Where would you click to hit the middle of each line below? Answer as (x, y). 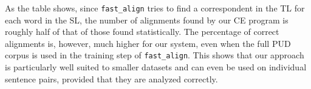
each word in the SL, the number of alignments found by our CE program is (147, 20)
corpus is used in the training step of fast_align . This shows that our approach (155, 55)
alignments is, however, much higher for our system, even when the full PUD (148, 43)
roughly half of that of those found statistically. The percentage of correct (142, 32)
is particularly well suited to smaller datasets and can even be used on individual (156, 67)
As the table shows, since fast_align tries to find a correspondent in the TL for (155, 8)
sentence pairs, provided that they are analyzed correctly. (111, 78)
